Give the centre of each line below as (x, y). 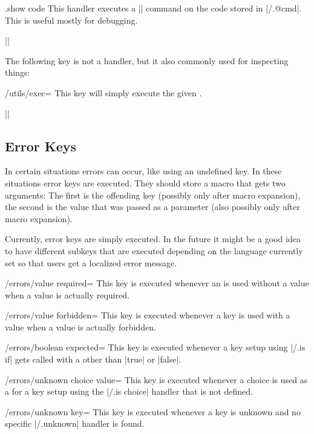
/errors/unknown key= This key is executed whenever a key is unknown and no (153, 411)
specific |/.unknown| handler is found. (75, 423)
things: (18, 72)
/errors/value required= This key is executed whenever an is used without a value (157, 283)
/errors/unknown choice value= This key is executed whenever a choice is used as (156, 379)
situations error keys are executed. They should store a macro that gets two (145, 182)
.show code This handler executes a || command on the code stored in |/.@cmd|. (153, 8)
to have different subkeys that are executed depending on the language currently (154, 250)
